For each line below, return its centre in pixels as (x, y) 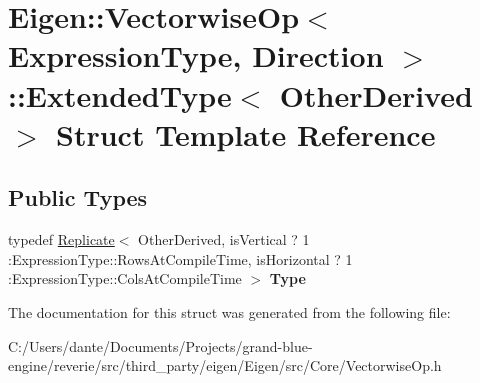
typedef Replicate (61, 239)
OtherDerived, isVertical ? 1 (224, 239)
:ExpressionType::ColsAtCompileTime (125, 278)
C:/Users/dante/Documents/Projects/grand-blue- (160, 345)
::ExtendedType (120, 94)
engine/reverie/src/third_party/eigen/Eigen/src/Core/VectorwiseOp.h (225, 365)
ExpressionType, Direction (196, 55)
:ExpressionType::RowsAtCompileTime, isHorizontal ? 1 (180, 258)
